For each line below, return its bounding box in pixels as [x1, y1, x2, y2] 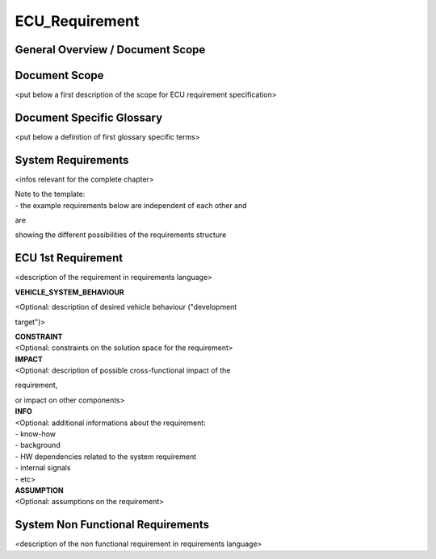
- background [15, 440, 61, 450]
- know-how [15, 429, 57, 439]
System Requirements [15, 153, 129, 167]
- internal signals [15, 463, 71, 473]
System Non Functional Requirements [15, 518, 210, 532]
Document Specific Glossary [15, 111, 163, 124]
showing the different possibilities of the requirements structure [15, 230, 227, 240]
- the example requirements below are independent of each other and [15, 200, 247, 210]
